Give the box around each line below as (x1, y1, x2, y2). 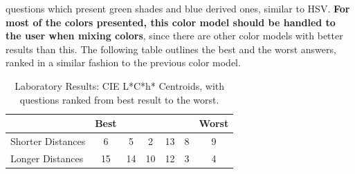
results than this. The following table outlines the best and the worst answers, (6, 41, 336, 56)
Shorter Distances (10, 134, 86, 148)
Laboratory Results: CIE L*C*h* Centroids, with (15, 78, 225, 93)
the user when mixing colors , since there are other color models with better (6, 28, 343, 43)
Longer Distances (10, 151, 84, 165)
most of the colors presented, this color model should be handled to (6, 14, 336, 29)
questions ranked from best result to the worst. (19, 92, 219, 106)
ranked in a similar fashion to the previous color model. (6, 55, 241, 70)
